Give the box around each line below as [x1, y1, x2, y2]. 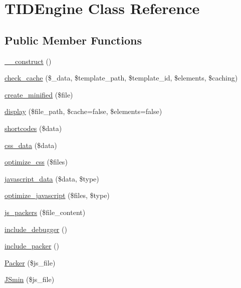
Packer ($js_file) [5, 257, 56, 267]
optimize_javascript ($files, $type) [5, 190, 110, 200]
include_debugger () [5, 223, 67, 234]
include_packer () [5, 240, 59, 251]
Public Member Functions [5, 32, 142, 47]
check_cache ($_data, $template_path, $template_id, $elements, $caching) [5, 72, 238, 83]
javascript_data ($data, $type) [5, 173, 99, 183]
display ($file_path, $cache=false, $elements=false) [5, 106, 162, 116]
